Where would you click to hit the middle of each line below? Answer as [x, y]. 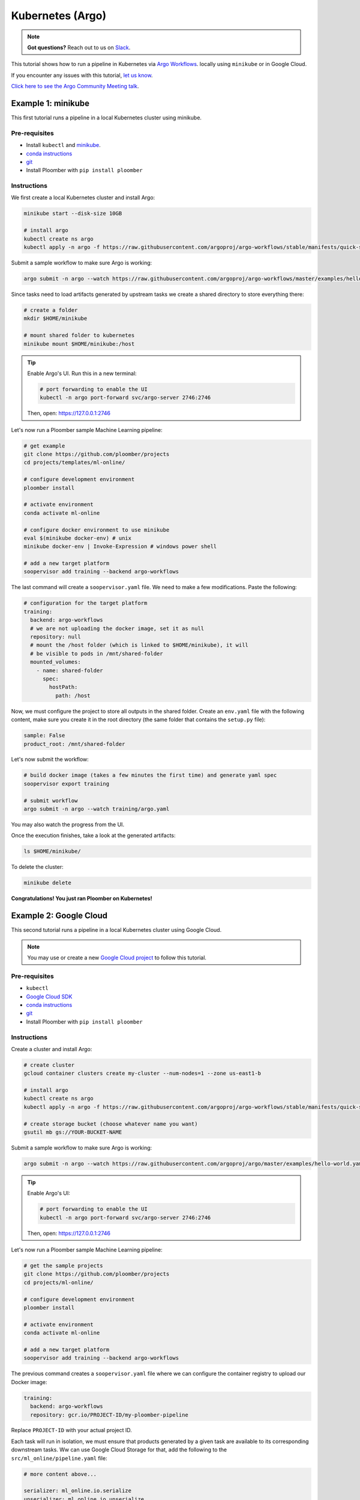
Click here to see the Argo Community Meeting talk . [75, 86]
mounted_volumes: [55, 662]
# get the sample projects [63, 1266]
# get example [44, 446]
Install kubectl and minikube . [64, 145]
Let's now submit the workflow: [50, 760]
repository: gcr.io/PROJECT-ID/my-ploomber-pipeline [109, 1415]
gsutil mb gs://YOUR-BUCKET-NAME [73, 1132]
